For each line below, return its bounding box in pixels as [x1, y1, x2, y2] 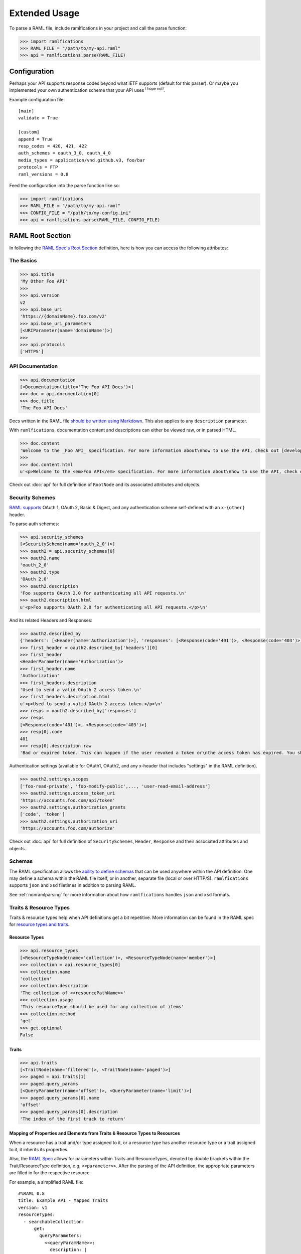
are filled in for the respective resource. [9, 1170, 91, 1176]
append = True [18, 136, 53, 142]
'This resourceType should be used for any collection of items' [20, 1004, 184, 1010]
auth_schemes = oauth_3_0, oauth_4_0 [18, 150, 111, 156]
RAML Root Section [9, 231, 71, 240]
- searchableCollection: [23, 1219, 85, 1224]
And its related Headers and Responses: [9, 617, 93, 623]
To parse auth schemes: [9, 521, 60, 527]
